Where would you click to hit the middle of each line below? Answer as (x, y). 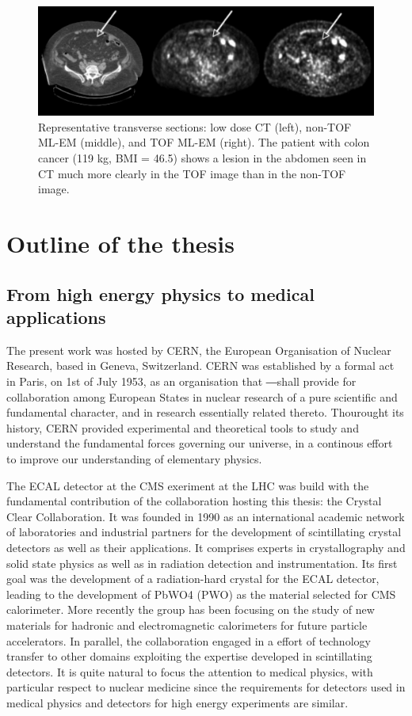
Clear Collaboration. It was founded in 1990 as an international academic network (206, 516)
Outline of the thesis (120, 244)
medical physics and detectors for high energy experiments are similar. (177, 702)
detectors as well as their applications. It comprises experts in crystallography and (206, 547)
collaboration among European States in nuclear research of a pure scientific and (202, 396)
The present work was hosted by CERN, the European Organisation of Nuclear (199, 350)
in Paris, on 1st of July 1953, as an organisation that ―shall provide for (181, 381)
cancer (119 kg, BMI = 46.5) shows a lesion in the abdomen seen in (202, 158)
